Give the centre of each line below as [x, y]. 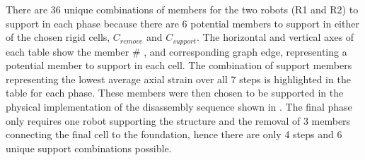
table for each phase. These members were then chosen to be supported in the [175, 93]
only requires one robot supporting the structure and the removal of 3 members [178, 120]
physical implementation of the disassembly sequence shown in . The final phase [179, 107]
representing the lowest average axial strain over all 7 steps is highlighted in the [178, 79]
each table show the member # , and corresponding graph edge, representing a [176, 51]
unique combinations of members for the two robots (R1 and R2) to [211, 9]
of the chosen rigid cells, [58, 37]
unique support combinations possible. [89, 148]
